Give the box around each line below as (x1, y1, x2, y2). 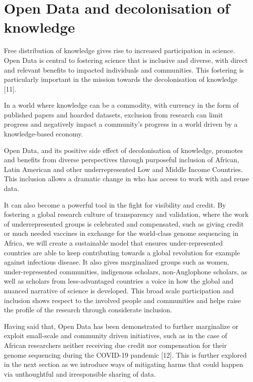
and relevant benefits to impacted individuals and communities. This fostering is (4, 64, 244, 75)
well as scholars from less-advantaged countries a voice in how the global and (4, 276, 234, 286)
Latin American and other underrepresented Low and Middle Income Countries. (4, 164, 243, 174)
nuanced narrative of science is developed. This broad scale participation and (4, 285, 234, 295)
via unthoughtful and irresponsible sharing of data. (4, 368, 156, 379)
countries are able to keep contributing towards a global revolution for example (4, 247, 240, 257)
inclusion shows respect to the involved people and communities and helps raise (4, 295, 241, 305)
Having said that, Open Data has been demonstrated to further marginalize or (4, 321, 238, 331)
